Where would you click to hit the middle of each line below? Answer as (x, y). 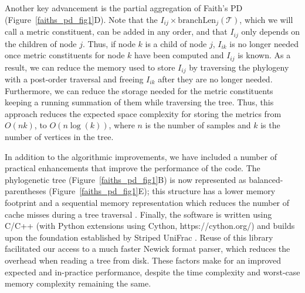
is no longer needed (264, 43)
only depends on (271, 31)
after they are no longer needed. (215, 79)
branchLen (197, 20)
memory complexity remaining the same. (78, 283)
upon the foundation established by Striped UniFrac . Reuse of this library (139, 237)
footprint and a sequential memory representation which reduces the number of (147, 202)
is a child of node (176, 43)
